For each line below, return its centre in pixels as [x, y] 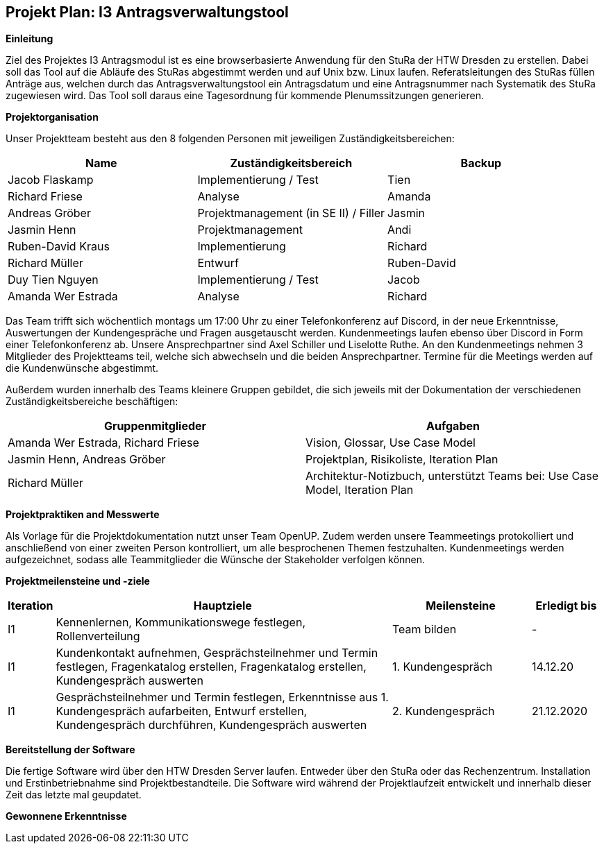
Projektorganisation [52, 117]
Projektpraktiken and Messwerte [83, 515]
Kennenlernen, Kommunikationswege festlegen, [181, 623]
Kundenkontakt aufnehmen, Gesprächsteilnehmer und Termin [217, 653]
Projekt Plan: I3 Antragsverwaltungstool [147, 12]
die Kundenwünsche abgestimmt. [82, 368]
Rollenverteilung [98, 636]
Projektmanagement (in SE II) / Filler [291, 213]
